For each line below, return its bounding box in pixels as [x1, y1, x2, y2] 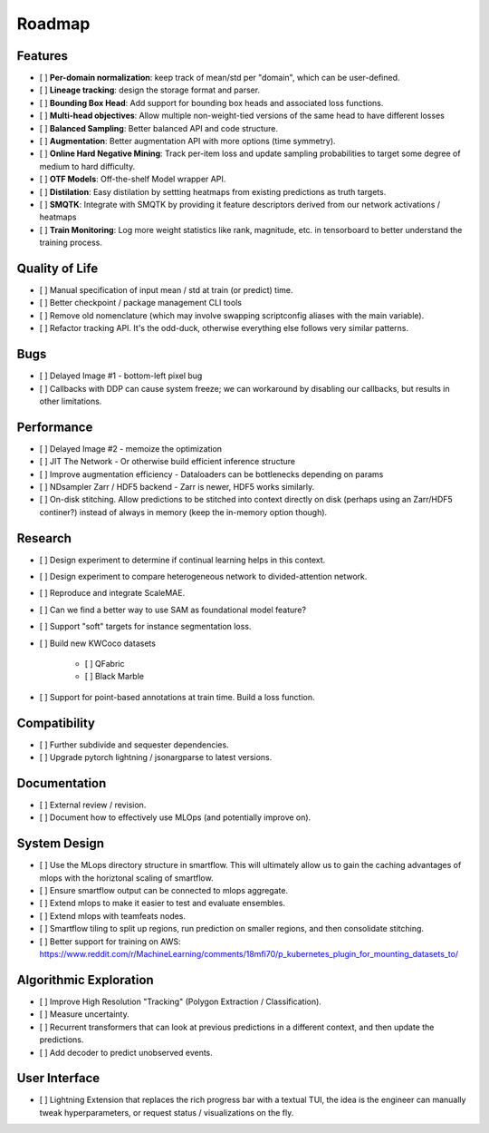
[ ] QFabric [84, 659, 125, 669]
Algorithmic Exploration [16, 972, 154, 988]
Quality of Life [16, 260, 99, 276]
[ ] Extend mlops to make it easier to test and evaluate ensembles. [39, 898, 285, 909]
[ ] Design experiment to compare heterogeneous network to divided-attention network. [39, 571, 368, 582]
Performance [16, 419, 93, 435]
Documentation [16, 776, 107, 791]
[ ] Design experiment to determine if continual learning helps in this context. [39, 554, 326, 565]
